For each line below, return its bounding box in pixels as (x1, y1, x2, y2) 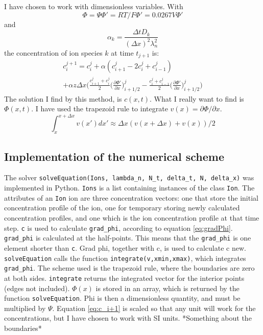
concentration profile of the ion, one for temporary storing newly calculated (4, 202, 240, 213)
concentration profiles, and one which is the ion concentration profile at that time (4, 212, 259, 223)
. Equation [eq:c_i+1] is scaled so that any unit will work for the (52, 302, 256, 313)
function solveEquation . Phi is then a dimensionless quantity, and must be (4, 293, 241, 303)
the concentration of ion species (4, 47, 103, 58)
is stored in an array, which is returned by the (95, 282, 240, 293)
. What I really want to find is (149, 93, 244, 104)
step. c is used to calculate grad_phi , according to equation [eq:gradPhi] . (4, 222, 233, 233)
